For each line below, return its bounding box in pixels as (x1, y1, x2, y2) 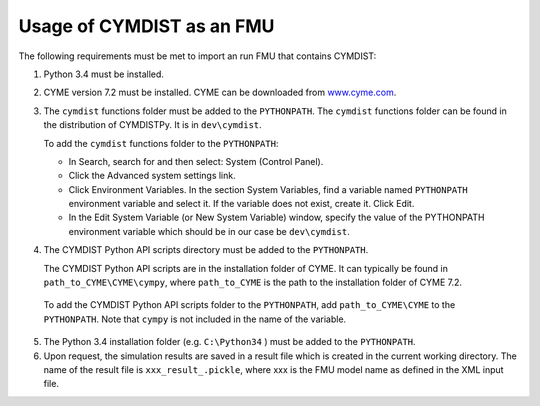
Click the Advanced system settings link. (68, 170, 236, 182)
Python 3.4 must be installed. (43, 68, 165, 80)
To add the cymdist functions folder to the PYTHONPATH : (43, 137, 279, 149)
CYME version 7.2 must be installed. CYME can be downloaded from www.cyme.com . (43, 86, 397, 99)
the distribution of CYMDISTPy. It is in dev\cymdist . (43, 119, 262, 131)
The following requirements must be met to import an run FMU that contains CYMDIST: (18, 50, 377, 62)
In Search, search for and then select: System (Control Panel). (68, 155, 324, 167)
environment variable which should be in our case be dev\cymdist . (68, 225, 350, 237)
